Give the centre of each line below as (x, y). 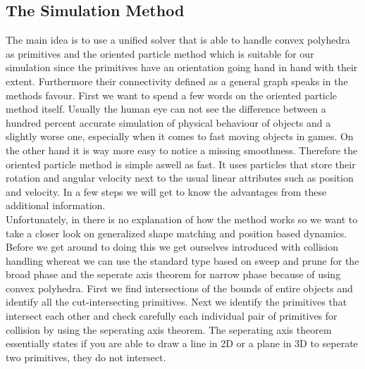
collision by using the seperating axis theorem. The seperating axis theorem (169, 329)
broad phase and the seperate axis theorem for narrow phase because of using (173, 274)
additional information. (56, 205)
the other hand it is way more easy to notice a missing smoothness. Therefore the (182, 150)
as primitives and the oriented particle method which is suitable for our (160, 53)
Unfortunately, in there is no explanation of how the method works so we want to (182, 219)
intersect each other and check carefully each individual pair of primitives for (172, 316)
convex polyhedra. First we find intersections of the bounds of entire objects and (179, 288)
